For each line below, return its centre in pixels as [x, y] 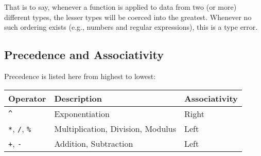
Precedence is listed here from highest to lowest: [80, 76]
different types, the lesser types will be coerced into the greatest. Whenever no [128, 17]
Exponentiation [82, 113]
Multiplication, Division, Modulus [115, 128]
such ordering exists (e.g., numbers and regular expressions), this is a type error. [131, 27]
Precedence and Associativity [84, 55]
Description [78, 98]
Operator [27, 98]
